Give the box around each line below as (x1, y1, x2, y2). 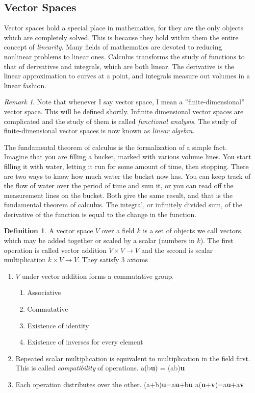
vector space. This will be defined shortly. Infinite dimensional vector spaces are (4, 106, 244, 116)
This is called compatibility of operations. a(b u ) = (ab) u (15, 363, 185, 373)
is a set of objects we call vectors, (143, 225, 243, 236)
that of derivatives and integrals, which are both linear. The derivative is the (4, 61, 234, 71)
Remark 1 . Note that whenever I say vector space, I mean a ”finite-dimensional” (4, 97, 245, 107)
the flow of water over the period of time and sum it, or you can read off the (4, 180, 233, 191)
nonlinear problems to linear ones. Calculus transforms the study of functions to (4, 51, 245, 61)
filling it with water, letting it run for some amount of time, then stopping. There (4, 161, 249, 171)
